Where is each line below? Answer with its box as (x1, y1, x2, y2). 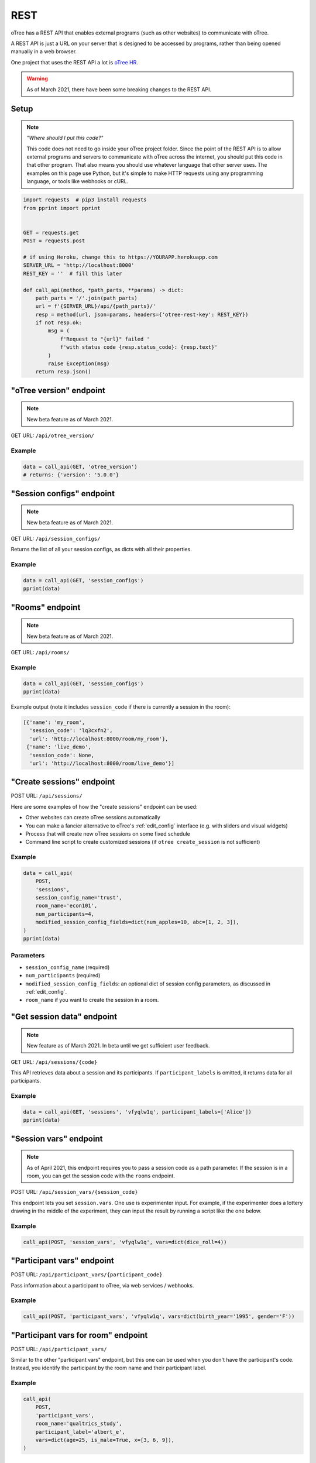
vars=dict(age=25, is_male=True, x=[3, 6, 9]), (35, 1437, 175, 1443)
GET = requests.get (23, 229, 79, 236)
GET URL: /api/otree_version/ (11, 432, 95, 439)
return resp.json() (35, 369, 92, 375)
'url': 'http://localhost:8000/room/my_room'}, (29, 735, 169, 742)
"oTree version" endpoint (11, 385, 105, 395)
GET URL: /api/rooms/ (11, 649, 70, 656)
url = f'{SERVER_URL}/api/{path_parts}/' (35, 303, 156, 310)
